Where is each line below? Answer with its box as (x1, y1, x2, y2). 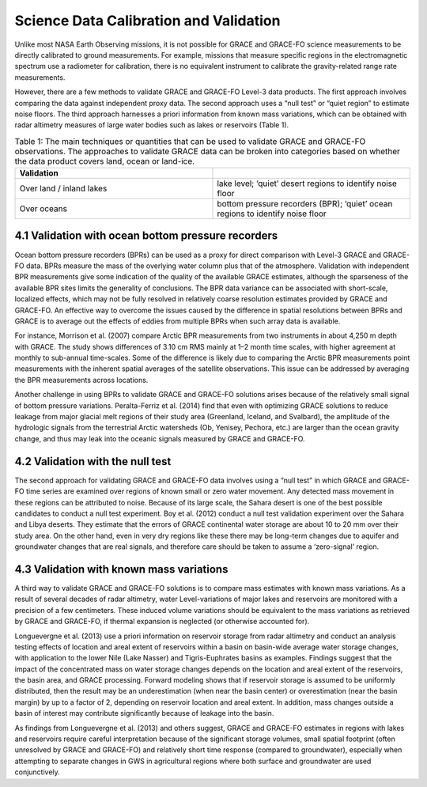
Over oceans (19, 203, 67, 214)
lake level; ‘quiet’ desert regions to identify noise (217, 178, 397, 189)
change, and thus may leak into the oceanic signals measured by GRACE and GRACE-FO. (14, 433, 305, 443)
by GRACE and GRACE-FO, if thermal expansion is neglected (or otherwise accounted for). (14, 617, 310, 626)
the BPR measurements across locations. (14, 375, 149, 384)
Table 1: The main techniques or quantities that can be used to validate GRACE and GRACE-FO (14, 135, 366, 146)
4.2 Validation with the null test (14, 455, 172, 468)
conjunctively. (14, 767, 61, 777)
